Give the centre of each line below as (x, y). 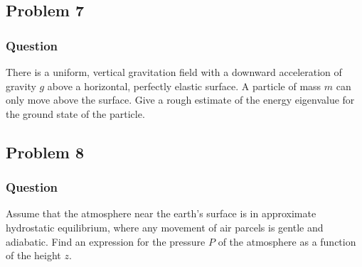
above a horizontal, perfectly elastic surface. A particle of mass (184, 86)
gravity (21, 86)
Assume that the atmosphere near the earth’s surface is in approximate (161, 213)
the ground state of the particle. (75, 113)
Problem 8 (45, 152)
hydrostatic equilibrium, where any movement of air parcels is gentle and (165, 227)
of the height (33, 255)
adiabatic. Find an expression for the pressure (106, 241)
